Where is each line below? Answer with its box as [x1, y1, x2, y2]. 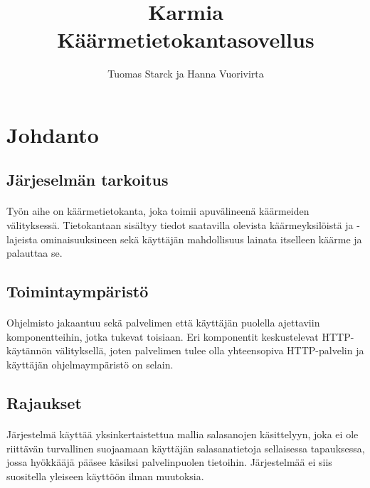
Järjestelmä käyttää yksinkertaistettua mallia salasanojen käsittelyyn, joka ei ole [6, 426, 359, 441]
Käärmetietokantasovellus [57, 25, 314, 54]
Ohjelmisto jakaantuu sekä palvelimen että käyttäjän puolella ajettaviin [6, 315, 320, 330]
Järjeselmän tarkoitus [6, 169, 169, 191]
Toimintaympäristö [6, 280, 149, 302]
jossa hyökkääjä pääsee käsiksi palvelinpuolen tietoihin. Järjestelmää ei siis [6, 455, 332, 470]
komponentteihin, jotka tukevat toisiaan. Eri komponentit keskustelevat [6, 329, 319, 344]
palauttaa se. [6, 245, 63, 260]
